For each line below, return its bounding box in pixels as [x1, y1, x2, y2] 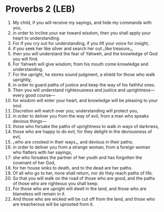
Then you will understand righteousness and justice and [12, 87, 126, 93]
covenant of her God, [12, 160, 56, 166]
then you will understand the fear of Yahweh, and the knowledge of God [12, 50, 158, 57]
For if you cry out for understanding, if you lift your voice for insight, [12, 40, 149, 46]
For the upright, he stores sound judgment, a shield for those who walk [12, 71, 155, 77]
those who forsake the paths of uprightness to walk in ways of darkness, [12, 123, 159, 129]
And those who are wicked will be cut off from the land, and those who [12, 196, 155, 202]
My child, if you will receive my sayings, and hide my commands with [12, 20, 152, 25]
